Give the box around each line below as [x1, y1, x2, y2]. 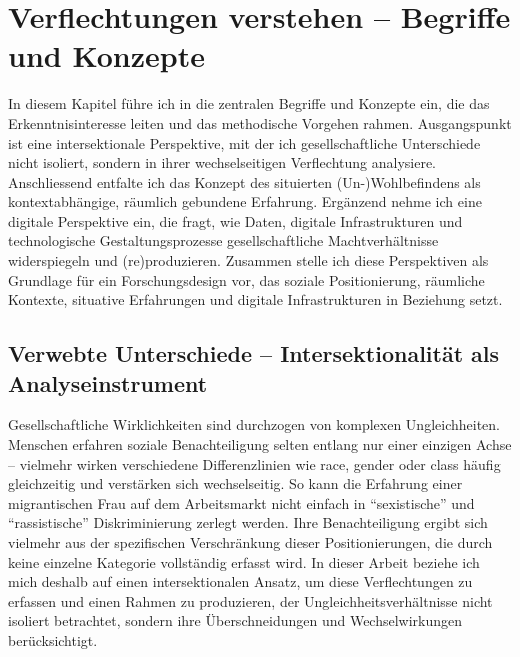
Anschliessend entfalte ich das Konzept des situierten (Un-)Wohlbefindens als [8, 171, 481, 192]
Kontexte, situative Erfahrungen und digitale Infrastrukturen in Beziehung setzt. [8, 289, 503, 310]
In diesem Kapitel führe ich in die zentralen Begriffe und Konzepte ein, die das [8, 93, 490, 114]
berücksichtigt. [8, 629, 98, 650]
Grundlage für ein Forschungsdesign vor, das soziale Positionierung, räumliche [8, 269, 485, 290]
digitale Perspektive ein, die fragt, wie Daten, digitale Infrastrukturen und [8, 210, 463, 231]
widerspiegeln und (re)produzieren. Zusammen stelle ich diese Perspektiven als [8, 250, 489, 271]
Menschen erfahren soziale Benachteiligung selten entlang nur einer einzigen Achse [8, 434, 512, 455]
